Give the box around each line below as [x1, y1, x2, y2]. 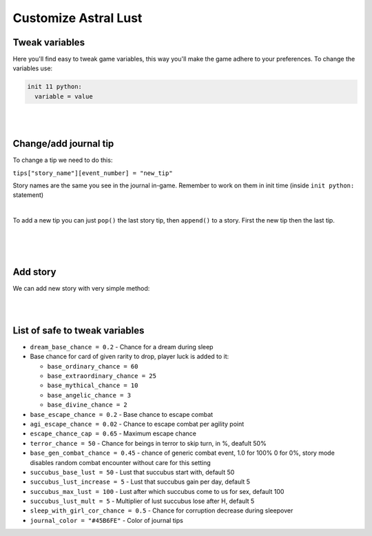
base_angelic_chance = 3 [47, 391, 131, 399]
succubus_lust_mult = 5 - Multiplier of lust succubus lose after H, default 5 [30, 497, 255, 506]
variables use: [12, 64, 53, 72]
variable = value [34, 92, 93, 100]
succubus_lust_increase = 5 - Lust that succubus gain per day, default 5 [30, 477, 251, 486]
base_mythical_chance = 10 [47, 382, 138, 389]
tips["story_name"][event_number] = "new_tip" [12, 169, 173, 177]
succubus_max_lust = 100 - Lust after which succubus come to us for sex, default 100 [30, 487, 285, 495]
